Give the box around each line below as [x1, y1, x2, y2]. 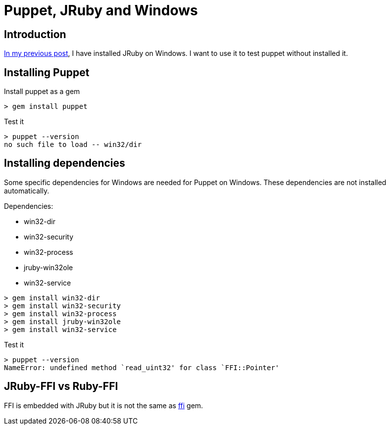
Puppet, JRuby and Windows [4, 2, 198, 19]
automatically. [4, 186, 49, 195]
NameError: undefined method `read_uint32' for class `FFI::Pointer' [4, 363, 280, 372]
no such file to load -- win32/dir [4, 141, 142, 149]
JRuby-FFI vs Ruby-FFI [4, 380, 118, 393]
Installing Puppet [4, 66, 90, 79]
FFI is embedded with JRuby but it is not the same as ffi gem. [4, 401, 203, 410]
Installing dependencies [4, 157, 125, 170]
